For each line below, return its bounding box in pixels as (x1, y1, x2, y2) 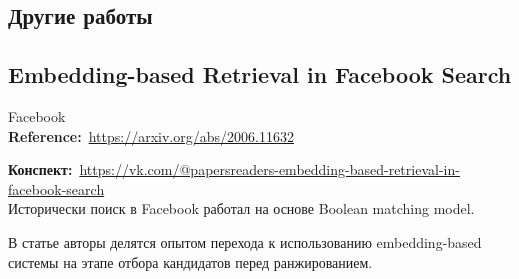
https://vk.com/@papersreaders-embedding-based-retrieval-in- (79, 159, 460, 180)
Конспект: (8, 159, 73, 180)
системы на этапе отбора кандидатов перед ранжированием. (8, 251, 373, 272)
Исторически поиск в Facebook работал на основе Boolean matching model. (8, 198, 475, 219)
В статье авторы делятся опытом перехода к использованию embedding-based (8, 231, 482, 252)
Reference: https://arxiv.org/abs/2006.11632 (8, 125, 294, 146)
